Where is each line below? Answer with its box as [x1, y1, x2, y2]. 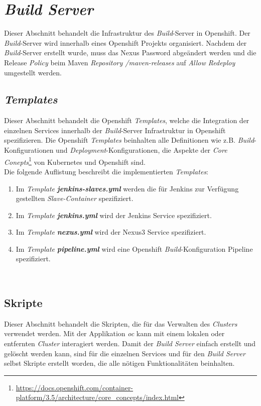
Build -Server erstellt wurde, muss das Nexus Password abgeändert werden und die [4, 47, 256, 58]
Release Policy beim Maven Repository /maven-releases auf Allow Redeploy [4, 57, 235, 67]
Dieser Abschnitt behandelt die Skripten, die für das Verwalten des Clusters [4, 318, 237, 329]
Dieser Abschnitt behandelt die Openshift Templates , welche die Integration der [4, 115, 249, 126]
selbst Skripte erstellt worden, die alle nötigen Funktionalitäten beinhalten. [4, 358, 235, 368]
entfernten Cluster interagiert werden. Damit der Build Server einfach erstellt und [4, 338, 256, 349]
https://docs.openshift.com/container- [16, 382, 134, 392]
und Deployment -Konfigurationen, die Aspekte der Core [56, 145, 227, 155]
